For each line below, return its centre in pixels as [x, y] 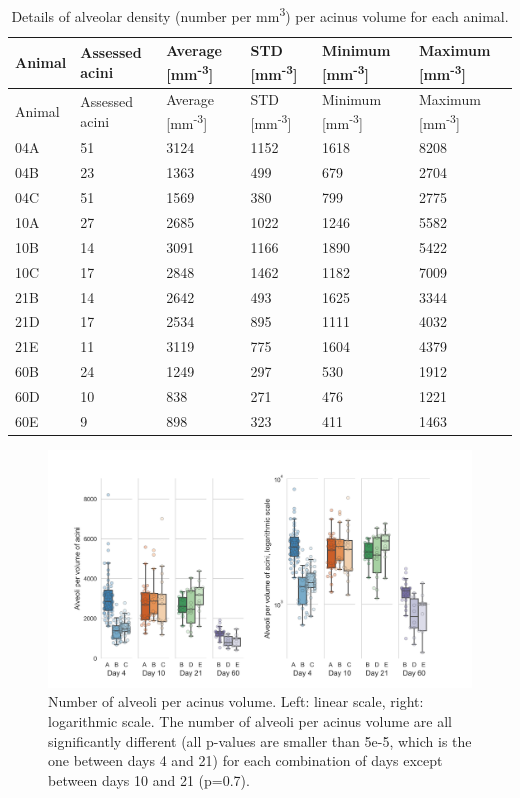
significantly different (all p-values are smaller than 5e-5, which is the [260, 740]
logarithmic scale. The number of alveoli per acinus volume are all [250, 721]
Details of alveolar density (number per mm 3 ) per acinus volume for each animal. [260, 14]
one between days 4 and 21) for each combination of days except [245, 760]
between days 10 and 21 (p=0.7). [149, 779]
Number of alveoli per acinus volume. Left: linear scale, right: [236, 701]
